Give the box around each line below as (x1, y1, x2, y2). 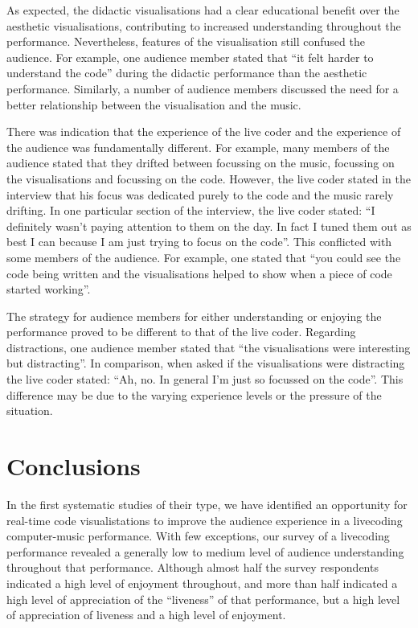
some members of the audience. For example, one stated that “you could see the (6, 248, 401, 265)
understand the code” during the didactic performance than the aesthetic (6, 64, 367, 81)
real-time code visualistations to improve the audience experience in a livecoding (6, 511, 403, 528)
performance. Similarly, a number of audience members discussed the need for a (6, 80, 399, 96)
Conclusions (6, 449, 141, 482)
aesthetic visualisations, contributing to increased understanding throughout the (6, 17, 401, 34)
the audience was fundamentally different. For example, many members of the (6, 138, 390, 155)
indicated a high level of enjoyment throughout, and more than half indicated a (6, 574, 398, 591)
